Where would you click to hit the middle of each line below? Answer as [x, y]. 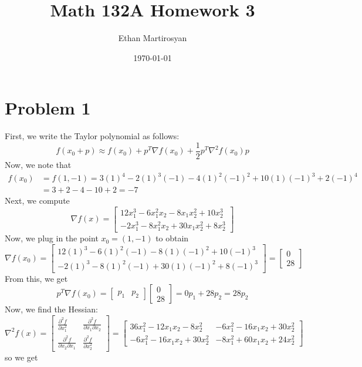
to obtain [172, 238]
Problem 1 [48, 108]
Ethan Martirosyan [153, 38]
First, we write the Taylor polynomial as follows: [92, 136]
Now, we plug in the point [52, 238]
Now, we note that [38, 164]
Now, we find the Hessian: [51, 309]
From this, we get [36, 278]
